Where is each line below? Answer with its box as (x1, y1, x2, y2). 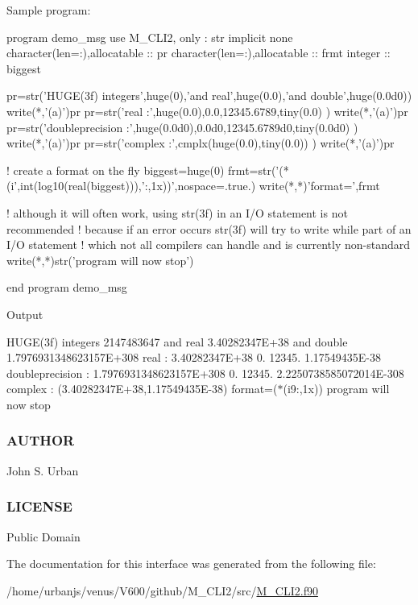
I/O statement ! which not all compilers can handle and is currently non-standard (6, 236, 410, 253)
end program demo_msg (6, 279, 127, 296)
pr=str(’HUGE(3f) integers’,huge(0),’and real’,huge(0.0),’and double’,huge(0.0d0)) (6, 87, 412, 104)
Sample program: (6, 2, 91, 18)
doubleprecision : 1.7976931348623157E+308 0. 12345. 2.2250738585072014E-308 (6, 364, 404, 381)
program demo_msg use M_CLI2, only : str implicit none (6, 28, 293, 45)
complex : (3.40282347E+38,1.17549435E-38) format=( (6, 380, 278, 397)
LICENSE (6, 496, 72, 516)
